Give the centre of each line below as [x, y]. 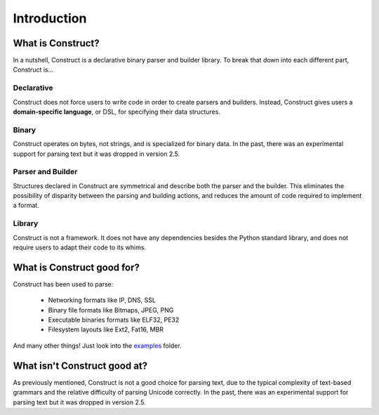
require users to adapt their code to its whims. [80, 247]
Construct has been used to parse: [63, 284]
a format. [26, 205]
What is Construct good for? [77, 267]
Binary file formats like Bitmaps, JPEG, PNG [111, 310]
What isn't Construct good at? [80, 365]
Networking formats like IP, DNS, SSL [102, 300]
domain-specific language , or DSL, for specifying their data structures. [117, 112]
